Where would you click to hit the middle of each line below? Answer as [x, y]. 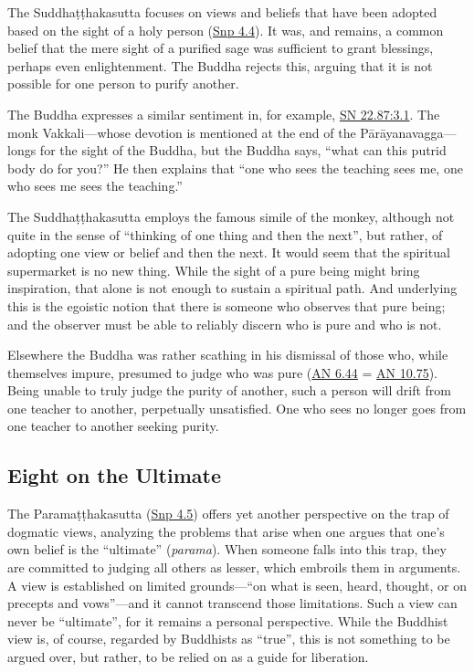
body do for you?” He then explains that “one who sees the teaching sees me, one [235, 168]
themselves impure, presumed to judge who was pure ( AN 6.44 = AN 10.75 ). [222, 372]
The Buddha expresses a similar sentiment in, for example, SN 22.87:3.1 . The [224, 114]
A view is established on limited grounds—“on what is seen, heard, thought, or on [237, 585]
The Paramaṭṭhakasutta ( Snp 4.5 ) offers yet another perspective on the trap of [228, 514]
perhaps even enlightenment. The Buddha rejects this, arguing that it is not [220, 65]
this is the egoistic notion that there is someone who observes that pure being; [226, 305]
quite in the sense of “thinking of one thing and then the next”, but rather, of [225, 234]
